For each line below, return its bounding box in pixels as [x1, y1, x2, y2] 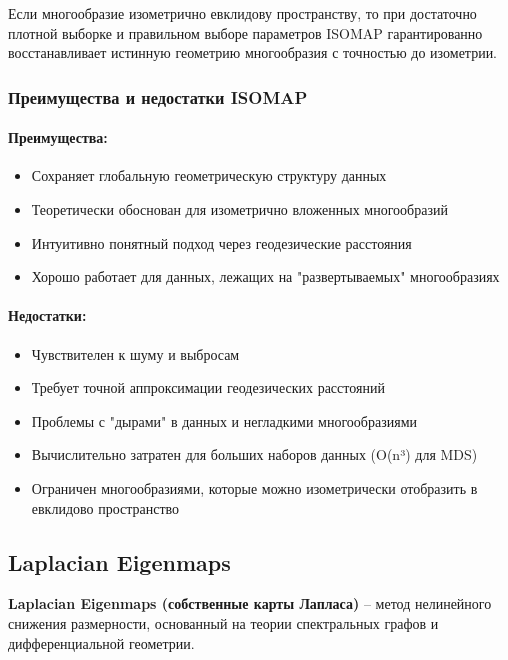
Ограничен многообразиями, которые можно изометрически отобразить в [31, 477, 478, 498]
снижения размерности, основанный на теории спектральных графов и [8, 612, 439, 633]
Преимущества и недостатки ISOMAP [8, 84, 308, 109]
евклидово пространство [31, 497, 180, 518]
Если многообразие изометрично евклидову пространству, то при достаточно [8, 3, 477, 23]
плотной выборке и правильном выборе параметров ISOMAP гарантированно [8, 22, 483, 43]
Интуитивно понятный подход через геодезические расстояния [31, 232, 412, 253]
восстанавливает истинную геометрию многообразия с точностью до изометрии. [8, 42, 498, 63]
